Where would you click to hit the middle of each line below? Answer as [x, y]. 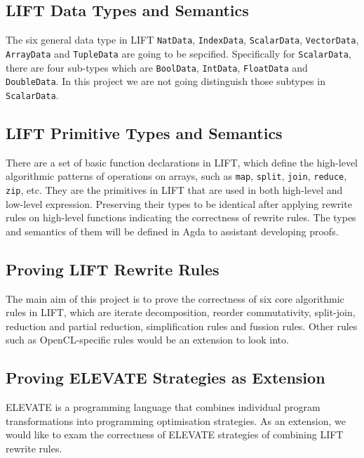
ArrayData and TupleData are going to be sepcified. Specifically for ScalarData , [178, 53]
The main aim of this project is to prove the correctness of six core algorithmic [175, 298]
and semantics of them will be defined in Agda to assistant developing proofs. [172, 231]
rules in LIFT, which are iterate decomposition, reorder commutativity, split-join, [181, 312]
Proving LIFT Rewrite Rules [113, 269]
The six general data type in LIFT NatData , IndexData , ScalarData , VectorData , [182, 40]
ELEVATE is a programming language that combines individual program [163, 407]
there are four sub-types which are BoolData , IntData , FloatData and [157, 67]
